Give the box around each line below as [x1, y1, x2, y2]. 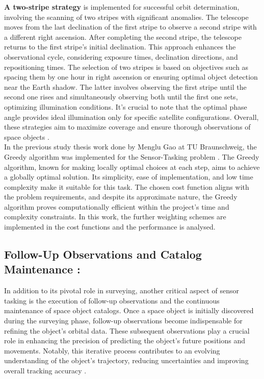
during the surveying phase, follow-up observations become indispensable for [4, 315, 243, 326]
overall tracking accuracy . [4, 365, 87, 375]
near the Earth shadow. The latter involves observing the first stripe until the [4, 81, 247, 92]
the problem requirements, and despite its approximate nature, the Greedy [4, 191, 237, 202]
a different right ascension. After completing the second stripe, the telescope [4, 31, 242, 42]
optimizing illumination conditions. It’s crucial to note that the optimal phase [4, 101, 247, 112]
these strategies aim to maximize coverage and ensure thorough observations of [4, 121, 251, 132]
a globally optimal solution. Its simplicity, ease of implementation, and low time [4, 171, 253, 182]
